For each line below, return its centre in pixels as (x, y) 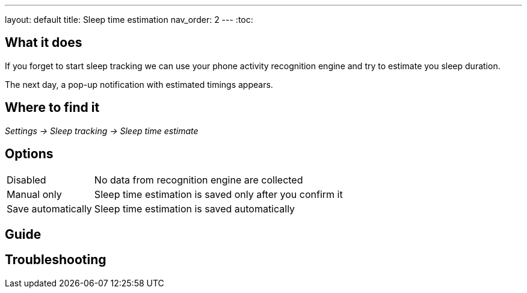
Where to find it (52, 108)
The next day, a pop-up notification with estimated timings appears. (139, 84)
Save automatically (49, 208)
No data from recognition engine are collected (199, 180)
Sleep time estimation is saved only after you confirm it (218, 194)
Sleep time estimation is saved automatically (195, 208)
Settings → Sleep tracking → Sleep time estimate (102, 131)
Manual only (34, 194)
